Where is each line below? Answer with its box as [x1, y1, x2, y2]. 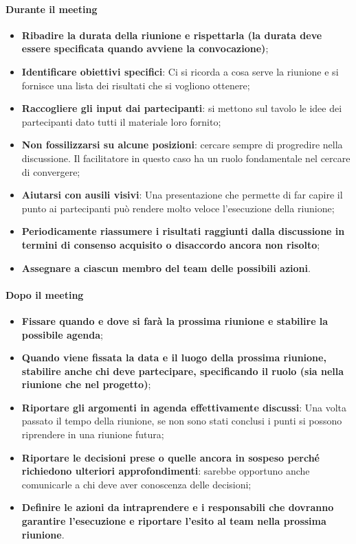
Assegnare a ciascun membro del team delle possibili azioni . [21, 260, 311, 275]
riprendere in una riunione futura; [21, 427, 164, 442]
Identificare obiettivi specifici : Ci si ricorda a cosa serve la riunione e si [21, 64, 339, 78]
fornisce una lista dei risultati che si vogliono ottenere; [21, 78, 250, 92]
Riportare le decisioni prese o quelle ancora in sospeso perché [21, 450, 320, 464]
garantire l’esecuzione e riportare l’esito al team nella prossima [21, 514, 326, 528]
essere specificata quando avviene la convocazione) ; [21, 41, 269, 56]
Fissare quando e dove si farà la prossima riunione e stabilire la [21, 313, 329, 328]
